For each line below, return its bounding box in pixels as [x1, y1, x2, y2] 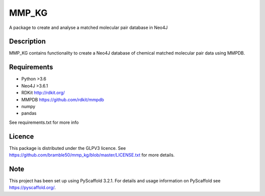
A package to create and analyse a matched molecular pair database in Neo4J [9, 25, 168, 30]
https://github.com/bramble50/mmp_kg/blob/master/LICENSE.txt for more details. [9, 152, 175, 158]
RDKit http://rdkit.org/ [21, 90, 65, 96]
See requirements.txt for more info [9, 119, 79, 125]
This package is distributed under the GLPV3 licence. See [9, 145, 126, 151]
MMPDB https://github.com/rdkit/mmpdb [21, 96, 104, 103]
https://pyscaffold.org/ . [9, 185, 56, 191]
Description [9, 37, 46, 46]
